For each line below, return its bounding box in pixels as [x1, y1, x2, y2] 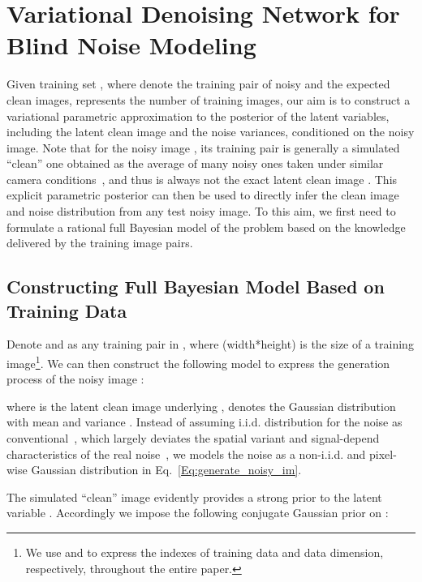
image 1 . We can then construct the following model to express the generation [6, 353, 390, 371]
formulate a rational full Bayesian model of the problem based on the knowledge [6, 218, 406, 235]
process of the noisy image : [6, 370, 144, 387]
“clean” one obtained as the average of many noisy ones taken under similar [6, 155, 384, 172]
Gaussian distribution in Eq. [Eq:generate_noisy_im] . [31, 461, 302, 478]
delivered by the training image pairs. [6, 234, 193, 251]
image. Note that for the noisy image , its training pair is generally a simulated [6, 139, 400, 156]
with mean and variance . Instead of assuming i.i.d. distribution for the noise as [6, 413, 403, 430]
